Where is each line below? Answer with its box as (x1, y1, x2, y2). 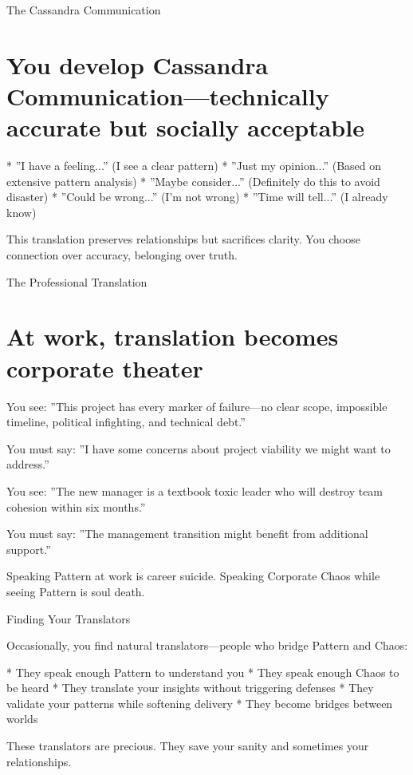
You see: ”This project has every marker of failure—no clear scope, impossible (6, 397, 387, 414)
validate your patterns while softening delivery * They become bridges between (6, 694, 393, 711)
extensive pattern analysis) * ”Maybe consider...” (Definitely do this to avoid (6, 172, 380, 189)
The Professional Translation (6, 273, 147, 290)
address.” (6, 456, 49, 473)
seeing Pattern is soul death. (6, 583, 145, 599)
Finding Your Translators (6, 610, 131, 627)
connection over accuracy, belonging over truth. (6, 247, 238, 263)
